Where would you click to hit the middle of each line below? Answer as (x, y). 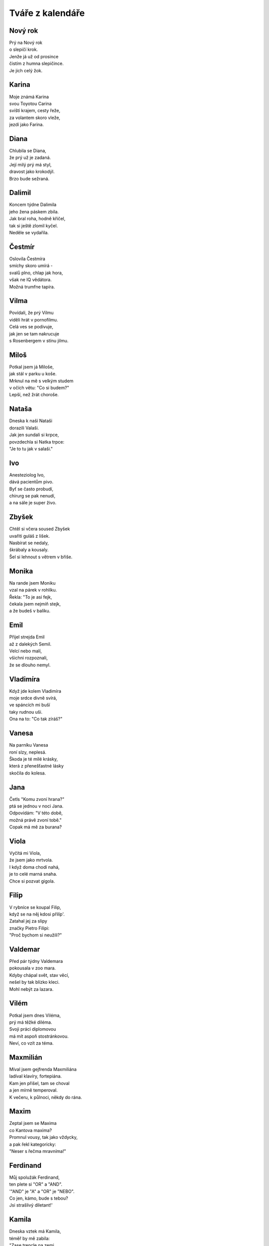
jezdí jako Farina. (27, 125)
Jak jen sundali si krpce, (34, 435)
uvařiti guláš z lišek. (29, 536)
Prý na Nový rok (26, 43)
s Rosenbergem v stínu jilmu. (39, 340)
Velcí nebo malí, (26, 651)
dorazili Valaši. (24, 428)
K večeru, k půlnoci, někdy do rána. (46, 1097)
